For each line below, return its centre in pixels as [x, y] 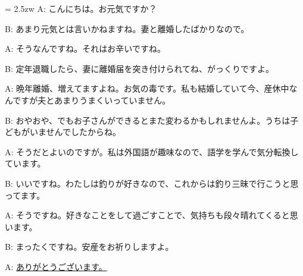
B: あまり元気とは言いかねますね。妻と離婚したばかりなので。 [127, 28]
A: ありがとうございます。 [56, 266]
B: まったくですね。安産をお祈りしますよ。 [89, 247]
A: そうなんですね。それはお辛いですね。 [85, 48]
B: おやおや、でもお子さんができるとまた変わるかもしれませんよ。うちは [148, 120]
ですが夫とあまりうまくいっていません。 [92, 100]
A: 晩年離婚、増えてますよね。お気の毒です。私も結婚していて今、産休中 [147, 88]
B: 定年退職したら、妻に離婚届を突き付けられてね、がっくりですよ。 [140, 68]
